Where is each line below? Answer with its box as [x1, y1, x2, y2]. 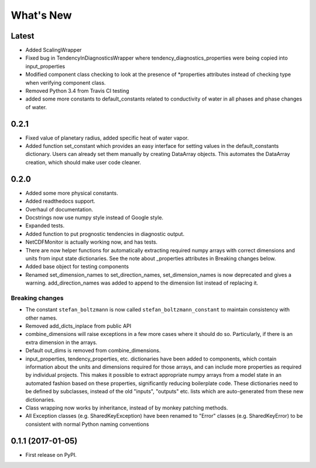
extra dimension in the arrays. [25, 339, 98, 346]
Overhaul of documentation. [25, 206, 94, 213]
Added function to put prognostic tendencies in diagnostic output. [25, 230, 184, 237]
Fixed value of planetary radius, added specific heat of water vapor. [25, 134, 189, 141]
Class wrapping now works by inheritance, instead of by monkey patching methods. [25, 404, 228, 411]
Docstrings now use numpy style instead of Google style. [25, 214, 164, 221]
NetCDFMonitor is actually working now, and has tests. [25, 238, 158, 245]
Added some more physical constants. [25, 189, 118, 196]
